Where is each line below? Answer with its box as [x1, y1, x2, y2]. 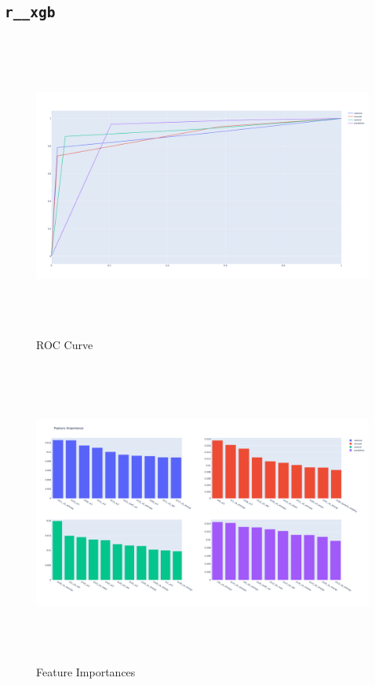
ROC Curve [36, 337, 93, 353]
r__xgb [5, 4, 56, 21]
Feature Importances [36, 664, 136, 680]
